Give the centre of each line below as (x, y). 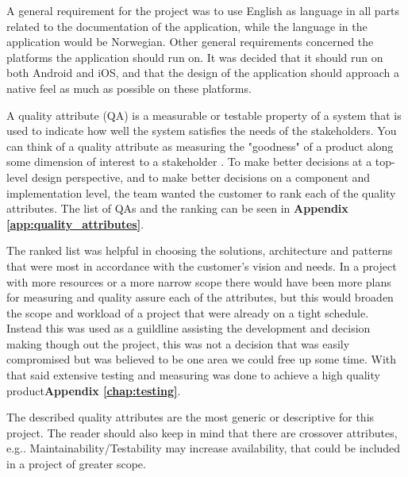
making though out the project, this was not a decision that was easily (178, 343)
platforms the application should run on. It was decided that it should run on (195, 57)
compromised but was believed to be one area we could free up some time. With (202, 359)
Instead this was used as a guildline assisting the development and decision (189, 328)
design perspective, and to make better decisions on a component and (201, 177)
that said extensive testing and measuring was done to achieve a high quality (193, 375)
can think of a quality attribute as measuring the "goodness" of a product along (200, 146)
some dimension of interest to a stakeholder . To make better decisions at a (189, 162)
